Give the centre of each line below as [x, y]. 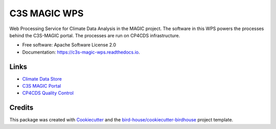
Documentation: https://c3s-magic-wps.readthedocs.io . [81, 52]
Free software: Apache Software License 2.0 [69, 45]
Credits [21, 108]
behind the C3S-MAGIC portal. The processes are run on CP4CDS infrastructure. [95, 35]
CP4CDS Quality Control [48, 93]
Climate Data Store [42, 79]
